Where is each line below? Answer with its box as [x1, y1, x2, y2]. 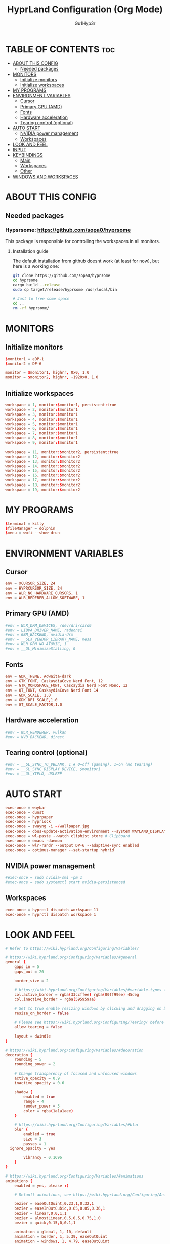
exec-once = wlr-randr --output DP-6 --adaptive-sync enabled [5, 843, 139, 848]
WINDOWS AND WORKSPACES [12, 174, 78, 180]
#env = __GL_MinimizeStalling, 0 [5, 646, 76, 651]
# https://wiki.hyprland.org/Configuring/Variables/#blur [14, 1122, 139, 1127]
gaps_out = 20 [14, 969, 44, 975]
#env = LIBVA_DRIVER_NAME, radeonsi [5, 628, 82, 633]
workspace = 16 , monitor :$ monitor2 [5, 473, 80, 478]
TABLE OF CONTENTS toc [5, 43, 115, 55]
